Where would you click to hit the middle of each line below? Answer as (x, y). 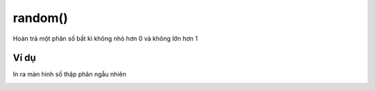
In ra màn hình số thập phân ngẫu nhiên (69, 74)
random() (41, 18)
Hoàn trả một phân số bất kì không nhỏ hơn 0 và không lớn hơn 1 (105, 38)
